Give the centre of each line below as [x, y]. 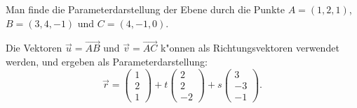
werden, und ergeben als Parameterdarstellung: [107, 61]
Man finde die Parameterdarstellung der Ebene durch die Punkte [145, 9]
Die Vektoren [34, 48]
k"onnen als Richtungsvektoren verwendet [250, 48]
